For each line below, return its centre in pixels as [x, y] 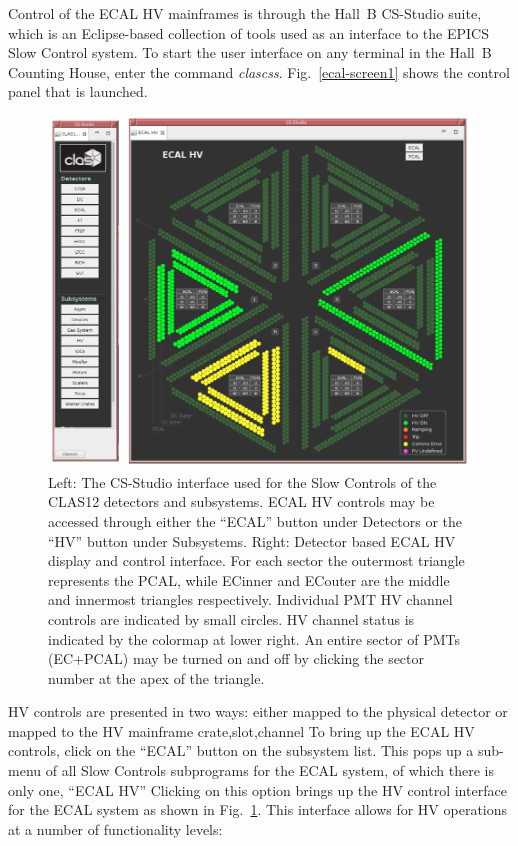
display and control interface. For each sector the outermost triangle [256, 560]
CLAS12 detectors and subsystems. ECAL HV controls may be [241, 501]
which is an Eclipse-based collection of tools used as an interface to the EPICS [248, 32]
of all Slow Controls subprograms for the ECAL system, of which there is [269, 770]
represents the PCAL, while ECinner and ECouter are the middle [249, 579]
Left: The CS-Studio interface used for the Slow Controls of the [242, 481]
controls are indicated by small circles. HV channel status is [231, 618]
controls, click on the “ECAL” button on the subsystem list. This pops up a [241, 750]
